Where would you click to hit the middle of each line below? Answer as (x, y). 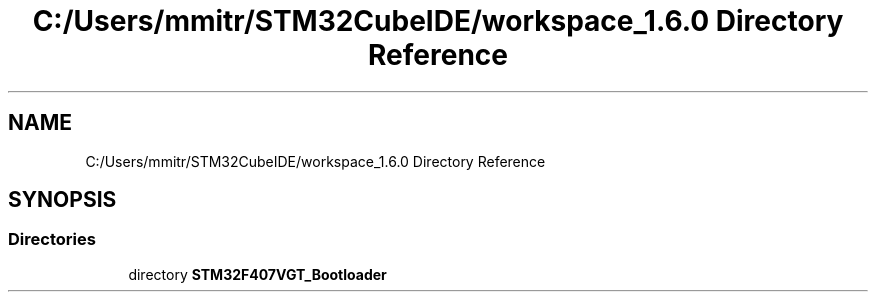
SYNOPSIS (62, 200)
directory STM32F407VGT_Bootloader (257, 274)
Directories (52, 239)
